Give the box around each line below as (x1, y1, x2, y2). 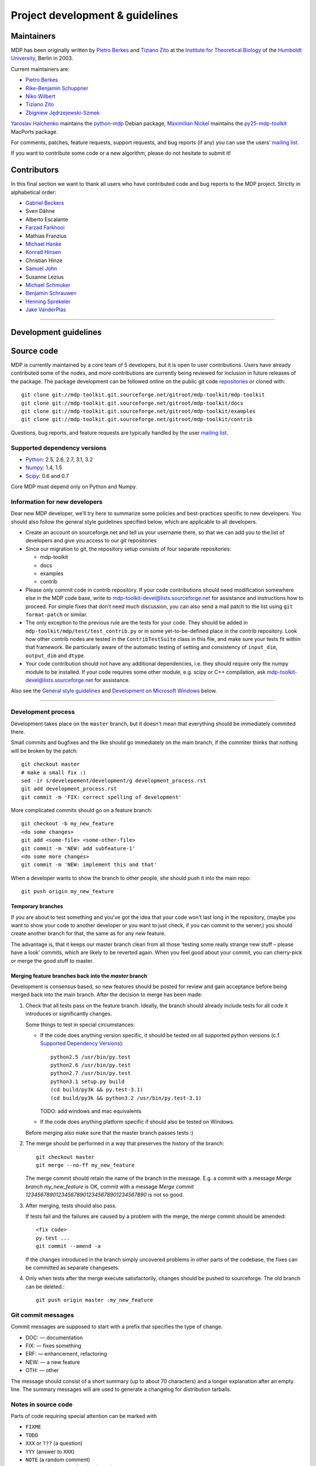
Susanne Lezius (25, 273, 64, 280)
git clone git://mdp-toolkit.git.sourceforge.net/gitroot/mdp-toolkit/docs (21, 399, 243, 406)
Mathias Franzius (25, 232, 67, 239)
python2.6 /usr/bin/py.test (50, 1062, 131, 1068)
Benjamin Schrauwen (25, 290, 77, 297)
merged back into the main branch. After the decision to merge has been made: (11, 991, 203, 998)
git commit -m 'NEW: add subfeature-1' (21, 845, 136, 851)
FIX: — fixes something (25, 1342, 82, 1349)
